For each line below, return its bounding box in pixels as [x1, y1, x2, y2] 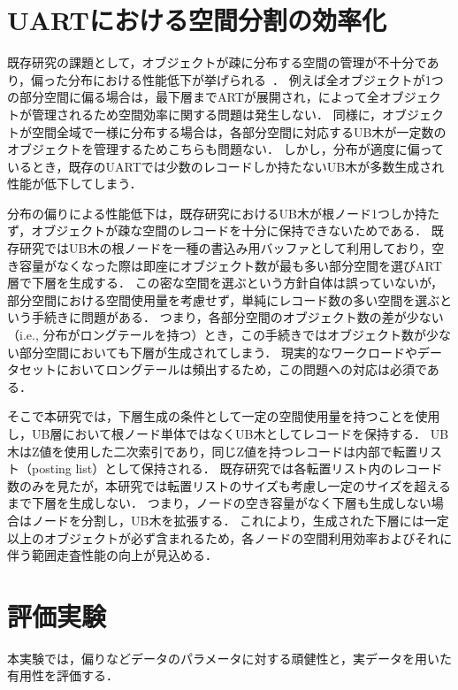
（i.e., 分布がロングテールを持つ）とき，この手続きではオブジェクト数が [7, 326, 427, 344]
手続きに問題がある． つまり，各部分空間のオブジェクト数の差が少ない [31, 308, 444, 326]
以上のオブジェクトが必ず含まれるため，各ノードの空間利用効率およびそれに [7, 528, 453, 547]
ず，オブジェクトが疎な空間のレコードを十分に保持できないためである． [7, 221, 428, 240]
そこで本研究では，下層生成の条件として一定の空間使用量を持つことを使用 [7, 407, 440, 425]
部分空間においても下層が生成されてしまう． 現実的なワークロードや [19, 342, 417, 361]
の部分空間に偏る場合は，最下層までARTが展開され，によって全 [7, 88, 379, 106]
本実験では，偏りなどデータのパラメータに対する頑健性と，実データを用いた [7, 648, 453, 667]
